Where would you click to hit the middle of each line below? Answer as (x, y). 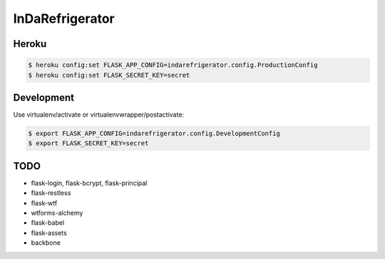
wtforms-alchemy (57, 213)
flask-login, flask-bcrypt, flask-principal (89, 183)
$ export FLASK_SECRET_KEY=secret (88, 143)
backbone (46, 243)
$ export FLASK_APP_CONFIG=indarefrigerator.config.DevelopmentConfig (154, 134)
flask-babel (48, 223)
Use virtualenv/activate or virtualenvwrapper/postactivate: (99, 115)
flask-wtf (44, 203)
